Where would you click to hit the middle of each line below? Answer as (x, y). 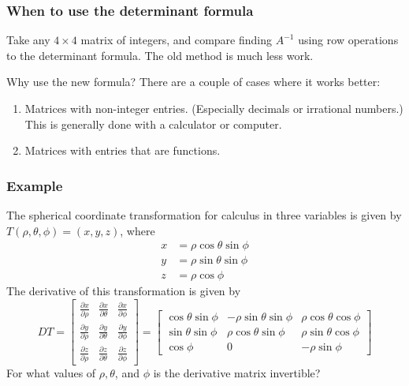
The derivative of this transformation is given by (124, 291)
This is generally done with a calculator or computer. (153, 124)
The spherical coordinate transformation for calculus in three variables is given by (204, 215)
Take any (28, 40)
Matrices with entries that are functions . (123, 150)
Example (35, 185)
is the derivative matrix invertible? (237, 373)
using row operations (348, 40)
